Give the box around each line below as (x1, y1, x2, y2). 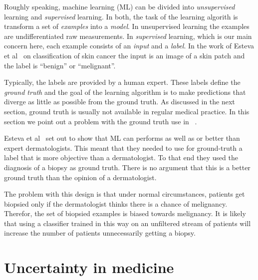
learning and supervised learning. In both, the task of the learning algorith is (4, 11, 238, 21)
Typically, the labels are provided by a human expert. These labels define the (4, 77, 241, 87)
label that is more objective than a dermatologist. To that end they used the (4, 152, 238, 163)
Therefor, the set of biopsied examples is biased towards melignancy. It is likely (4, 208, 246, 219)
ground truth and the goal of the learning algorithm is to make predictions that (4, 86, 246, 97)
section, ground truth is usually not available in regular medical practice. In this (4, 106, 250, 116)
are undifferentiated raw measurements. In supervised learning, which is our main (4, 30, 252, 41)
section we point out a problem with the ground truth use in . (4, 116, 197, 126)
